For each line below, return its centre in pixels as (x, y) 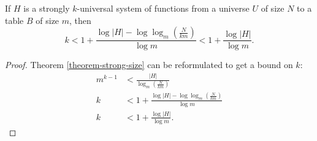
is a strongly (47, 8)
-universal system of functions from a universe (163, 8)
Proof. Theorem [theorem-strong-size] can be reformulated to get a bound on (149, 65)
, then (80, 20)
